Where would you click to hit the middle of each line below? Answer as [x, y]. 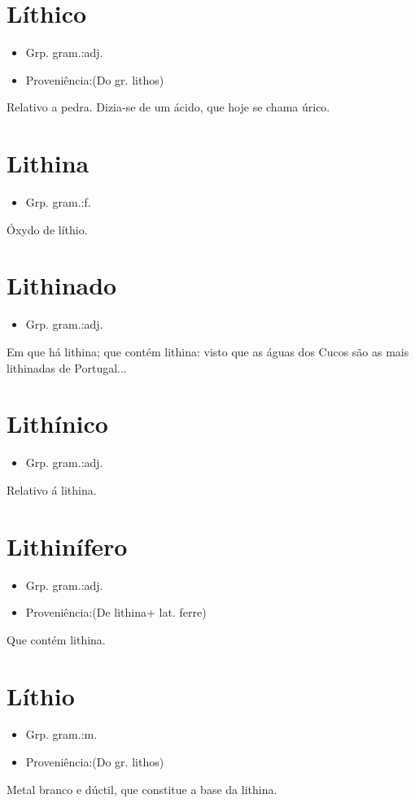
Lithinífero [67, 546]
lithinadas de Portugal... [67, 367]
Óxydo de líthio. [47, 229]
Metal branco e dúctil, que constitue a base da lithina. [142, 789]
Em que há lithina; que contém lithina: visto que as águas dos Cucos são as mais [208, 351]
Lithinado [62, 285]
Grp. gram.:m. [61, 734]
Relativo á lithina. [52, 489]
